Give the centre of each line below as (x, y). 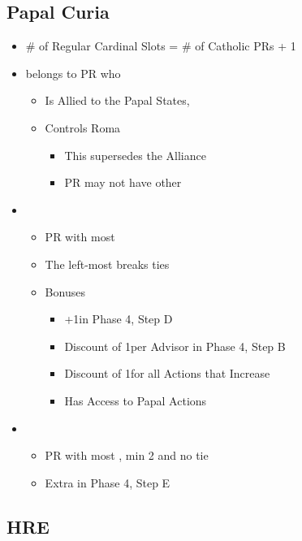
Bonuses (65, 291)
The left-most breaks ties (107, 264)
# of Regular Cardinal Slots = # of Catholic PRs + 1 (161, 46)
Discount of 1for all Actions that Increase (167, 373)
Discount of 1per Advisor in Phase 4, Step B (175, 346)
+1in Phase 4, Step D (119, 319)
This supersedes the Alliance (135, 155)
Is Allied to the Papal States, (117, 100)
